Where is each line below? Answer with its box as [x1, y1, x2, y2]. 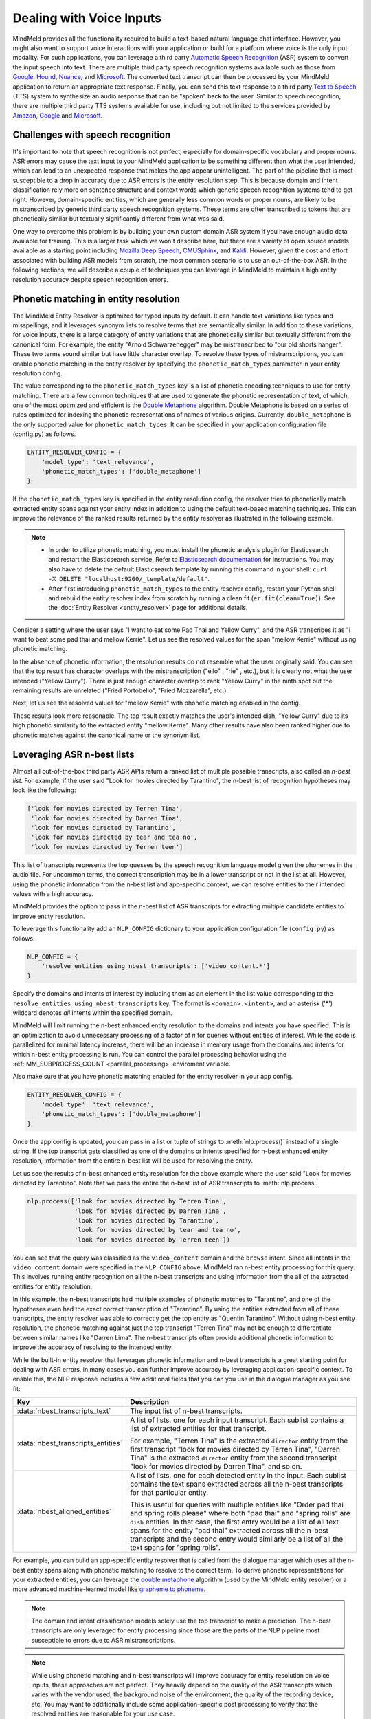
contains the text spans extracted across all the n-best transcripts [130, 1479, 344, 1489]
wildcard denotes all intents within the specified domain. [12, 1009, 173, 1017]
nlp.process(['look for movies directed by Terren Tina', [27, 1197, 227, 1205]
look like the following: [12, 786, 76, 794]
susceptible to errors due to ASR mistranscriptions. [31, 1636, 176, 1644]
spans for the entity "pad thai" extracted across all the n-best [130, 1526, 329, 1535]
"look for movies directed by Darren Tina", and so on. [130, 1462, 302, 1471]
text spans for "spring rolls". [130, 1543, 221, 1553]
